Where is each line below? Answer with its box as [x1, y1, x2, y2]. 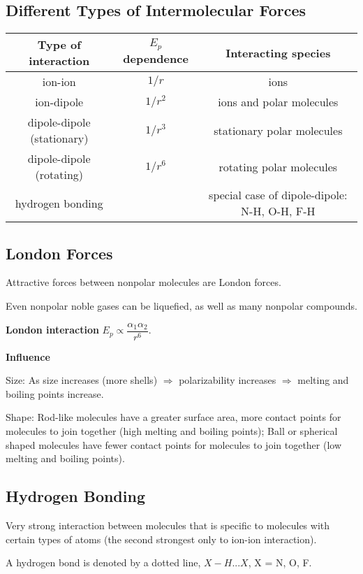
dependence [123, 50, 188, 67]
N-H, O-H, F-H [241, 203, 316, 220]
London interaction [6, 322, 99, 337]
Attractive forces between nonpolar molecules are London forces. [6, 275, 281, 289]
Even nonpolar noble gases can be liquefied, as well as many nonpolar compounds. [6, 299, 357, 313]
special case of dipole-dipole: [209, 187, 348, 203]
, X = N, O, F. [248, 555, 312, 570]
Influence [6, 349, 50, 364]
